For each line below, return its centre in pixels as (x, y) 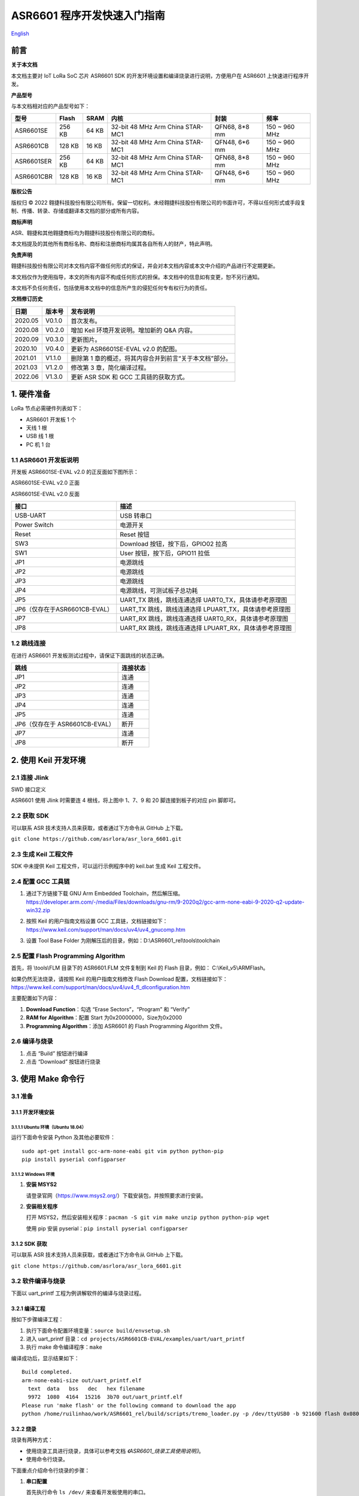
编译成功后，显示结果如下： (45, 1358)
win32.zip (38, 910)
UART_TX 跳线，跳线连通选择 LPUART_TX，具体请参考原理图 (205, 609)
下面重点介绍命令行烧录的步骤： (50, 1470)
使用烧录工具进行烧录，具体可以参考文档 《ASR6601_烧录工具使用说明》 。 (115, 1451)
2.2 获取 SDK (30, 816)
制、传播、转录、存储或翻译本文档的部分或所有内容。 (77, 211)
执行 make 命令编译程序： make (64, 1347)
